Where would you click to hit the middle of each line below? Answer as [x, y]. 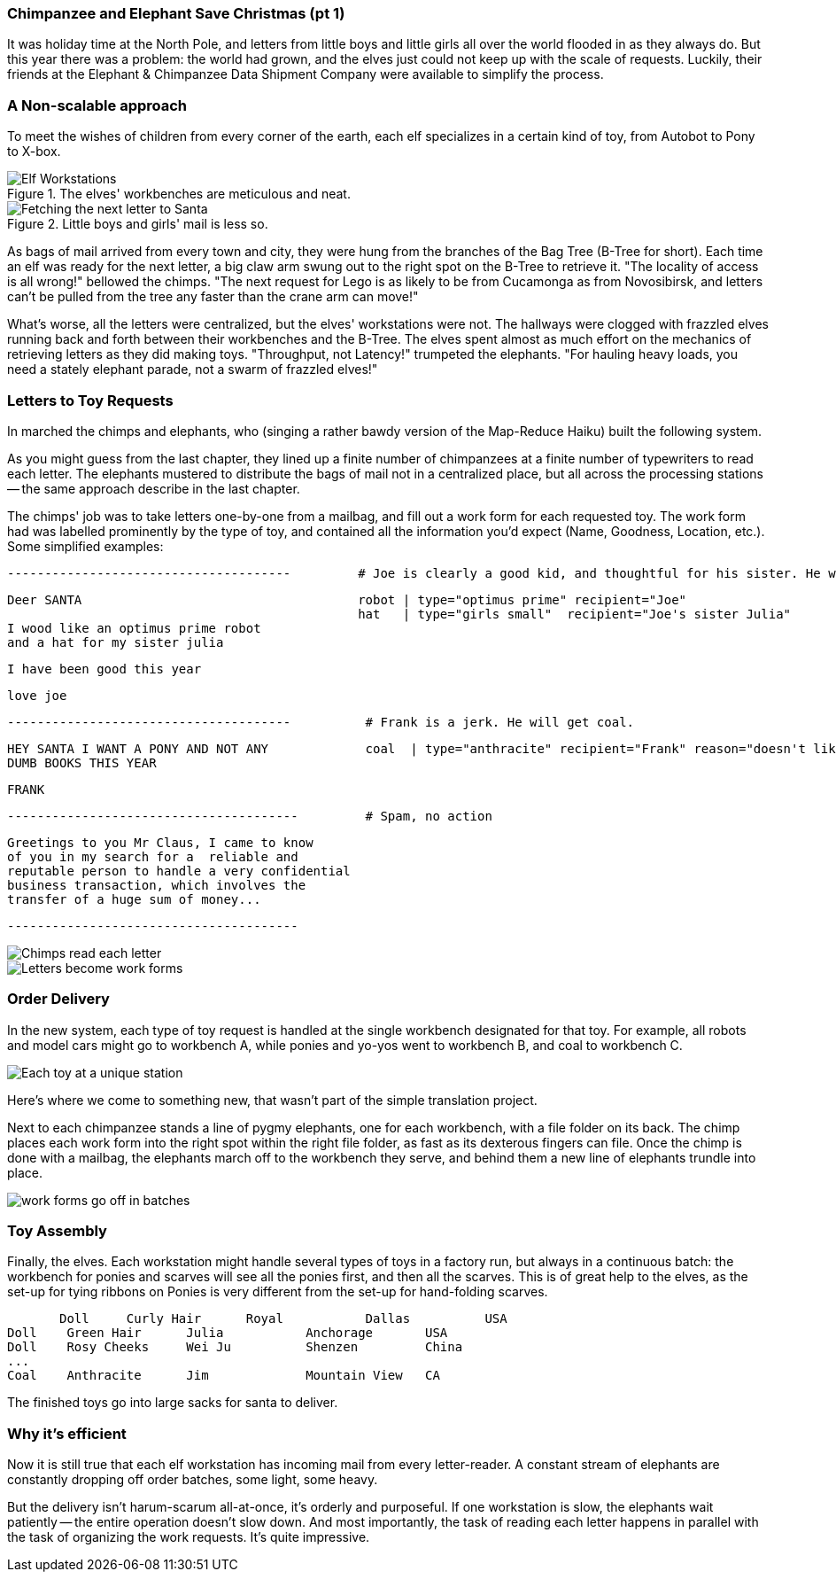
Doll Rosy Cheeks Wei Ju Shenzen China [235, 1347]
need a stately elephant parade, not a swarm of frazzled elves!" [193, 369]
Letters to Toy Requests [90, 400]
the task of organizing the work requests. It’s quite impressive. [189, 1537]
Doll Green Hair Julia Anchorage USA [228, 1333]
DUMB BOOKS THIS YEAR [82, 762]
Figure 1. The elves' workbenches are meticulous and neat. [179, 194]
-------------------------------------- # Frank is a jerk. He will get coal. [321, 722]
